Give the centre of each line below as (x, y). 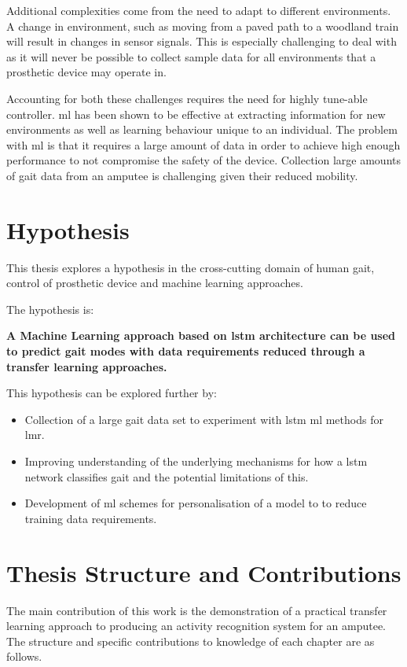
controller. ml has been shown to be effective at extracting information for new (196, 114)
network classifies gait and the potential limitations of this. (167, 476)
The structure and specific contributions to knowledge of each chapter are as (191, 641)
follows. (24, 656)
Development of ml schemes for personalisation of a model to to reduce (196, 503)
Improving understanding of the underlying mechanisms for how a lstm (196, 461)
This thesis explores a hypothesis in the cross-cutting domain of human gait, (191, 267)
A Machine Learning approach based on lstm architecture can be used (201, 335)
